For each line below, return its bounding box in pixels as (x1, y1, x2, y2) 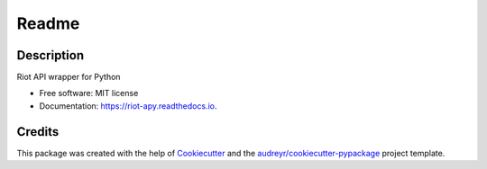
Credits (16, 124, 60, 139)
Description (16, 48, 85, 63)
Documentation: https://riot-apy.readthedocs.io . (39, 100, 217, 111)
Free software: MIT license (39, 88, 139, 99)
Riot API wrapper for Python (16, 72, 121, 83)
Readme (16, 13, 80, 33)
